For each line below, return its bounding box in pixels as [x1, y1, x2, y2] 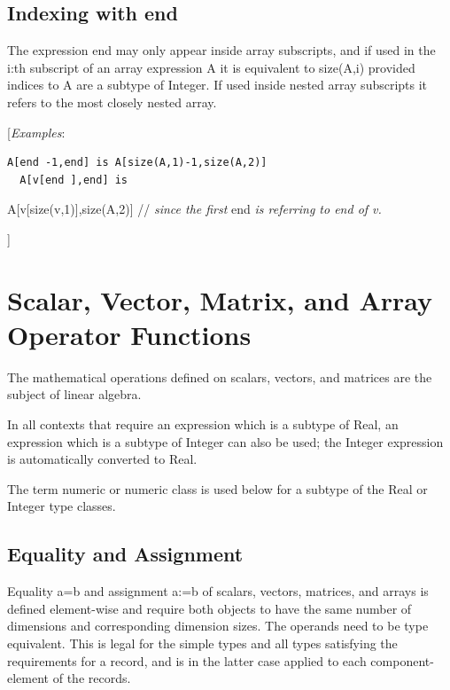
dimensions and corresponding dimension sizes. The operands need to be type [7, 616, 429, 635]
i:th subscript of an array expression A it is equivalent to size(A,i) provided [7, 58, 415, 76]
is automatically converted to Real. [7, 450, 198, 468]
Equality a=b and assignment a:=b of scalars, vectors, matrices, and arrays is [7, 582, 429, 600]
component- [370, 651, 434, 670]
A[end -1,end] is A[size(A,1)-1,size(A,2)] [7, 156, 268, 169]
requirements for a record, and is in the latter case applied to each [7, 651, 367, 670]
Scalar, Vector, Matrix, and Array [7, 281, 433, 318]
